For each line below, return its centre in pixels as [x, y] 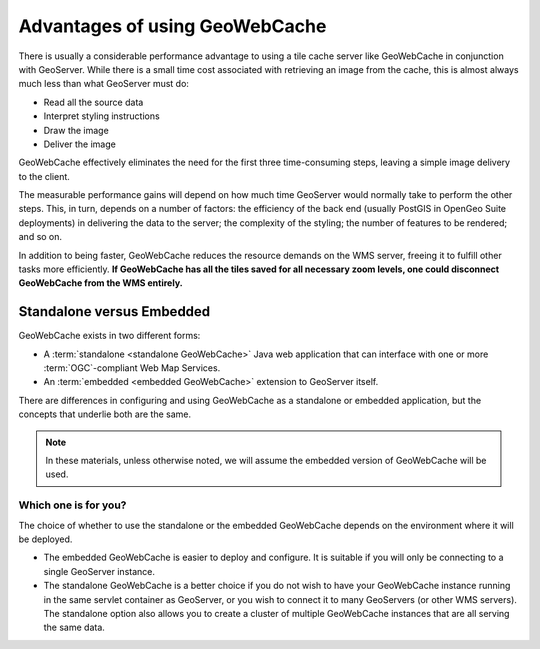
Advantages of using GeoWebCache [172, 26]
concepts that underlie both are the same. [105, 414]
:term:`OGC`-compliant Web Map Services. [132, 368]
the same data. [74, 627]
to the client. [44, 176]
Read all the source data [93, 102]
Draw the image [76, 130]
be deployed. [45, 539]
